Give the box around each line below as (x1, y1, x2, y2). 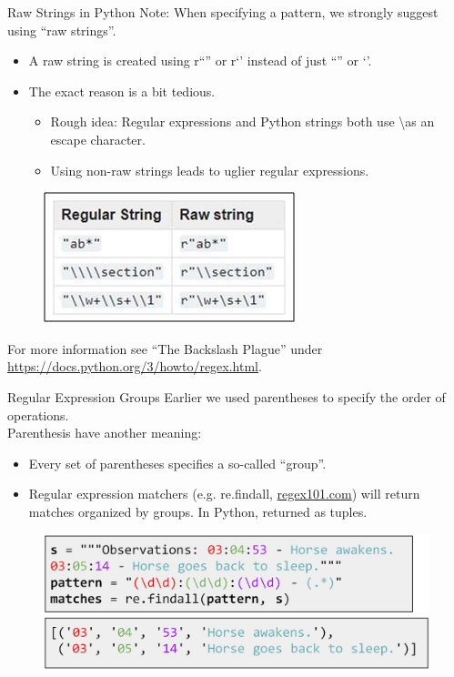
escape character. (50, 129, 146, 148)
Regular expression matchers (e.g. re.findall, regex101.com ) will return (28, 484, 420, 503)
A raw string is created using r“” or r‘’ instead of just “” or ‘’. (28, 51, 372, 70)
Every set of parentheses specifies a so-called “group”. (28, 453, 327, 472)
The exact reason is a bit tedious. (28, 81, 216, 100)
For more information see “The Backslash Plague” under (7, 338, 323, 358)
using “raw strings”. (7, 20, 116, 39)
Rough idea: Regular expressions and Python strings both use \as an (50, 112, 435, 131)
